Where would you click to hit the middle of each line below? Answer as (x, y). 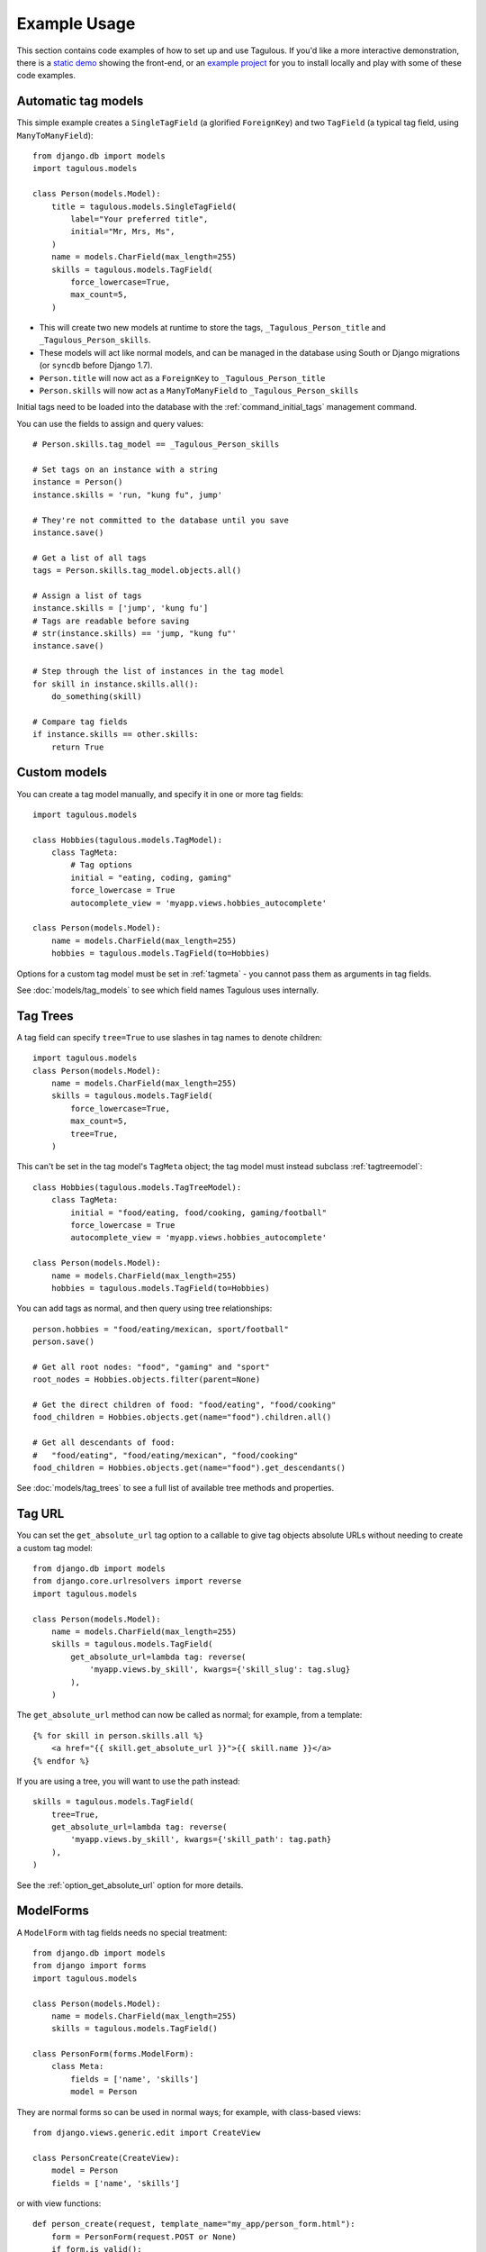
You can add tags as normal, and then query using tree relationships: (144, 1308)
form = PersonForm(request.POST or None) (144, 2237)
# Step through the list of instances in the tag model (158, 672)
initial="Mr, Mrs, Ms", (123, 232)
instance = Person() (78, 482)
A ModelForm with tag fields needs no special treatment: (122, 1932)
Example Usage (76, 23)
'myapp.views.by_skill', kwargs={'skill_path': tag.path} (201, 1839)
